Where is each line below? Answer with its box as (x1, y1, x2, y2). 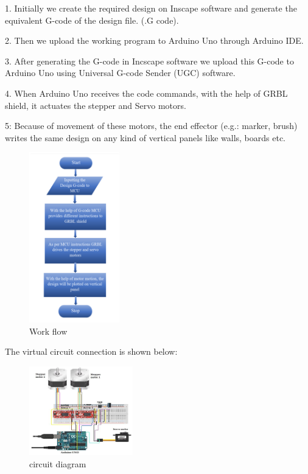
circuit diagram (29, 457, 86, 470)
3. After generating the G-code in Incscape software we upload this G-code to (5, 54, 294, 67)
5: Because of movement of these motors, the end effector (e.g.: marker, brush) (5, 119, 298, 132)
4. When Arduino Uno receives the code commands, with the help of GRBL (5, 86, 288, 99)
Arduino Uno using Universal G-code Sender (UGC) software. (5, 66, 236, 79)
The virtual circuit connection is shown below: (5, 345, 178, 358)
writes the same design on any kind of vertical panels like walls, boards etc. (5, 131, 285, 144)
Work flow (29, 324, 68, 337)
